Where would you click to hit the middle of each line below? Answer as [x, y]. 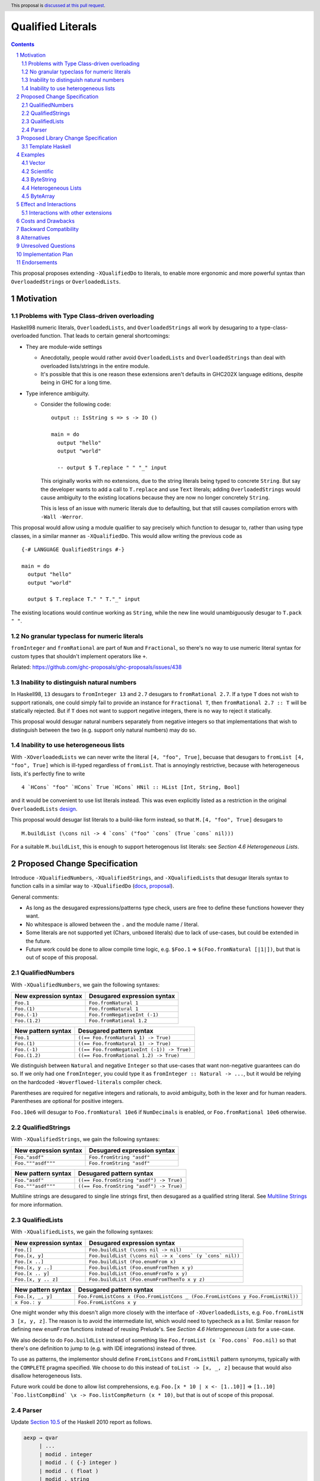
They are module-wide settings [64, 347]
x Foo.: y [28, 1302]
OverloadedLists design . [44, 809]
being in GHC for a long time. [76, 383]
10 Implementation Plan [45, 254]
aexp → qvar [41, 1437]
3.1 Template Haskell [46, 146]
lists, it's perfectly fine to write [48, 774]
